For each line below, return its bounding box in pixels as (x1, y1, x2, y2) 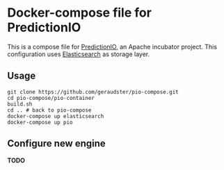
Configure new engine (7, 137, 106, 150)
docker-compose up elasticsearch (7, 112, 104, 119)
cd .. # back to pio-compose (7, 106, 92, 114)
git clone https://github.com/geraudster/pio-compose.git (7, 88, 179, 95)
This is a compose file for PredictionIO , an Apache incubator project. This (7, 42, 218, 51)
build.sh (7, 101, 33, 108)
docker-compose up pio (7, 119, 73, 126)
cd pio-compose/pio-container (7, 94, 95, 101)
